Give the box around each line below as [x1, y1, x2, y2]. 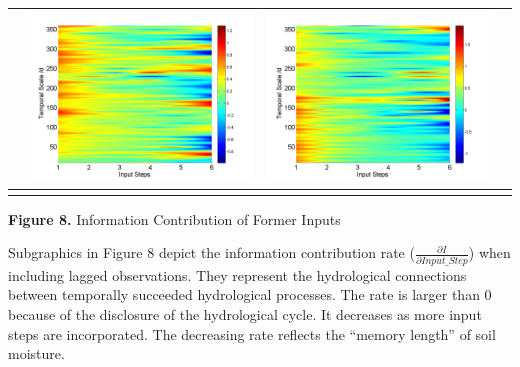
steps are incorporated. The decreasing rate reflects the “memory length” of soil [8, 323, 496, 344]
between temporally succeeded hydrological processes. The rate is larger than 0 [8, 284, 492, 305]
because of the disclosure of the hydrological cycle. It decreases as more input [8, 303, 482, 324]
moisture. [8, 343, 65, 364]
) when [468, 242, 511, 263]
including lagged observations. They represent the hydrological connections [8, 264, 467, 285]
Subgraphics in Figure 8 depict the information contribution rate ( [8, 242, 415, 263]
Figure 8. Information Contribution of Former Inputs [8, 208, 341, 229]
